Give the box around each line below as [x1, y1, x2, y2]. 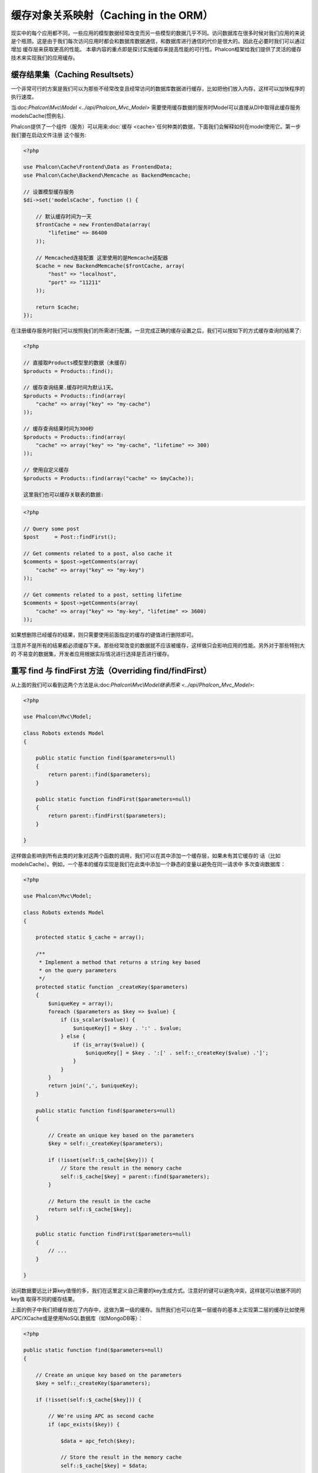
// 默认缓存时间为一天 [35, 213, 92, 220]
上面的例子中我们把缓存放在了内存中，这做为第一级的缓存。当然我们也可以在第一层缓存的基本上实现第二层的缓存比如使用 [11, 1306, 305, 1313]
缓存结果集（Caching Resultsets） [11, 70, 138, 80]
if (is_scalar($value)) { [60, 1016, 135, 1023]
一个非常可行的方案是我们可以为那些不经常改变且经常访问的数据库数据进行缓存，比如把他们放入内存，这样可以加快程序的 [11, 85, 305, 92]
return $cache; [35, 303, 79, 311]
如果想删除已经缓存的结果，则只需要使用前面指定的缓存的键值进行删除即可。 [11, 631, 197, 639]
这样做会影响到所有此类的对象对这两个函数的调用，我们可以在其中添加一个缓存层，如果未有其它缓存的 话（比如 [11, 852, 281, 860]
